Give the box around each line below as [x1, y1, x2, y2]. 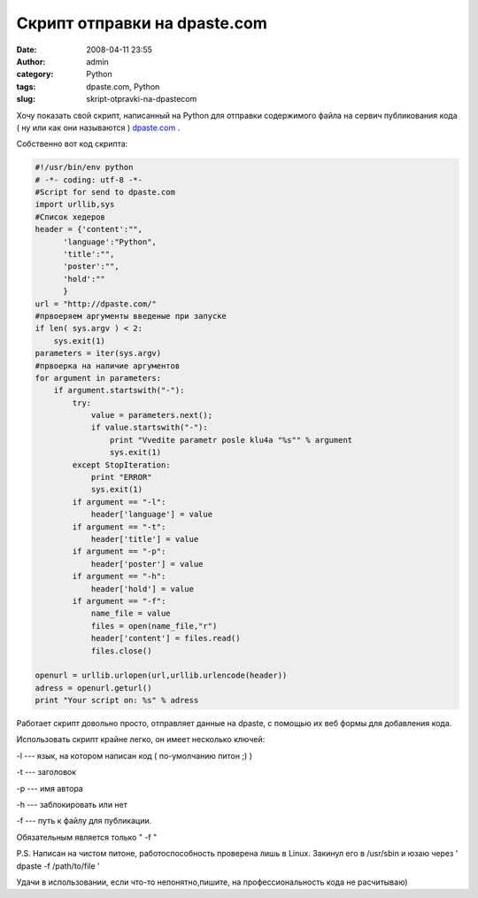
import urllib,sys [35, 199, 115, 210]
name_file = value [90, 608, 172, 619]
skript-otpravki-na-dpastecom [86, 94, 197, 105]
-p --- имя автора [16, 783, 83, 793]
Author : [16, 56, 46, 66]
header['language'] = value [90, 509, 212, 520]
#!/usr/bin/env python [35, 162, 134, 173]
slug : [16, 94, 35, 105]
